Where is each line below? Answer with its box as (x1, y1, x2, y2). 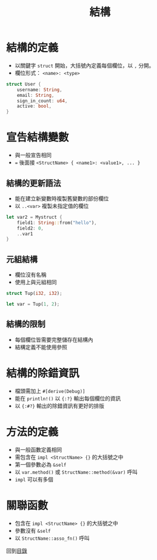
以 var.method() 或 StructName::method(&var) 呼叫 (14, 468, 138, 476)
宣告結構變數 (6, 131, 70, 144)
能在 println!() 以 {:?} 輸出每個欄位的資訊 (14, 395, 121, 402)
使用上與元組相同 (14, 279, 57, 286)
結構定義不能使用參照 (14, 343, 67, 351)
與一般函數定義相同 (14, 446, 62, 453)
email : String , (17, 92, 55, 98)
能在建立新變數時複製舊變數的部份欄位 (14, 194, 109, 202)
